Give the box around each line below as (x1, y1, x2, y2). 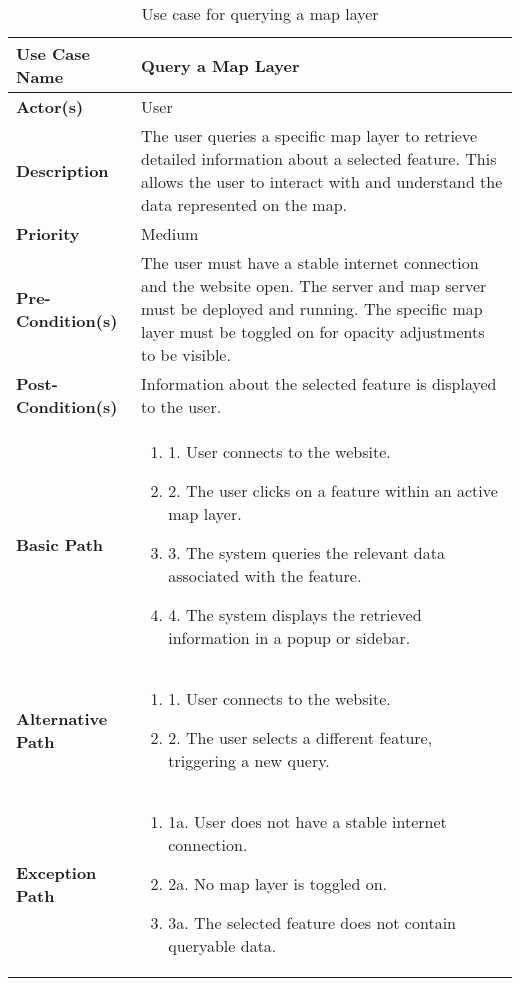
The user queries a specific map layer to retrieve (141, 124, 478, 147)
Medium (141, 222, 199, 245)
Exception (16, 860, 97, 884)
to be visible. (141, 343, 231, 366)
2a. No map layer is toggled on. (168, 872, 388, 895)
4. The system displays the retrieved (168, 603, 422, 626)
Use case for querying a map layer (141, 2, 379, 25)
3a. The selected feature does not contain (168, 911, 456, 934)
